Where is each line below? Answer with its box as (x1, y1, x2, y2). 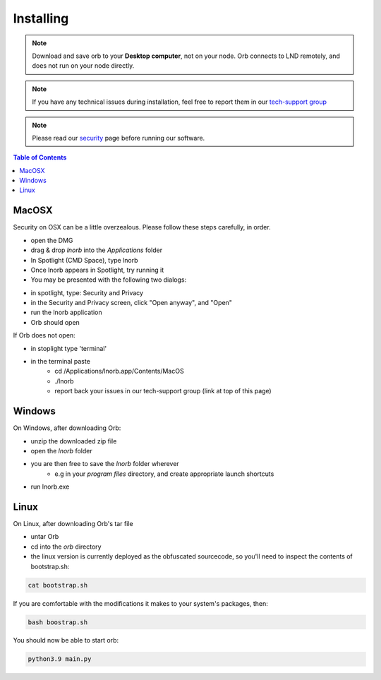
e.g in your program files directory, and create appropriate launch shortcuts (54, 470, 274, 478)
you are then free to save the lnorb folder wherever (30, 460, 179, 468)
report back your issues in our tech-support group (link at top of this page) (54, 387, 272, 395)
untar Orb (30, 532, 59, 541)
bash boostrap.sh (28, 618, 88, 626)
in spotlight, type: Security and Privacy (30, 288, 144, 297)
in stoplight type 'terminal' (30, 344, 107, 352)
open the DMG (30, 236, 73, 244)
